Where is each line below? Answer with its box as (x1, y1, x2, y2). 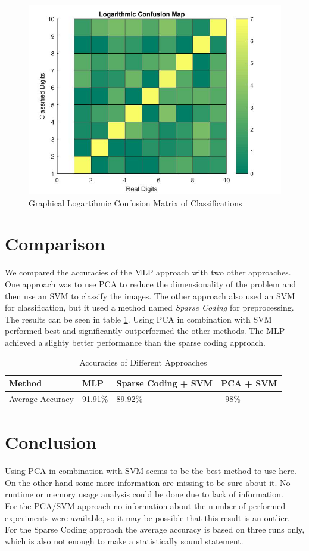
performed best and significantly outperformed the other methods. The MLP (5, 324, 285, 337)
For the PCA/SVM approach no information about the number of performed (5, 499, 286, 512)
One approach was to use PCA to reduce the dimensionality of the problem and (5, 277, 296, 290)
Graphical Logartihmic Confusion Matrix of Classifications (29, 196, 242, 209)
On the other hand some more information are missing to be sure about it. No (5, 476, 291, 488)
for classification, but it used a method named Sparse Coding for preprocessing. (5, 301, 294, 314)
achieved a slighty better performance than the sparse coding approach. (5, 336, 266, 348)
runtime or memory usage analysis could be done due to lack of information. (5, 488, 283, 500)
